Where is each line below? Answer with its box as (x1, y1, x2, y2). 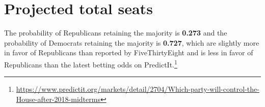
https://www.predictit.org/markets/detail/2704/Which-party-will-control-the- (16, 84, 259, 94)
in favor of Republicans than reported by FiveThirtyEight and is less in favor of (4, 47, 253, 58)
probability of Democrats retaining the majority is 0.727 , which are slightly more (4, 37, 259, 48)
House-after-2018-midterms (16, 93, 100, 104)
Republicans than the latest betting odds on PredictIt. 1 (4, 57, 177, 69)
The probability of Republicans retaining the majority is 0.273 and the (4, 27, 227, 38)
